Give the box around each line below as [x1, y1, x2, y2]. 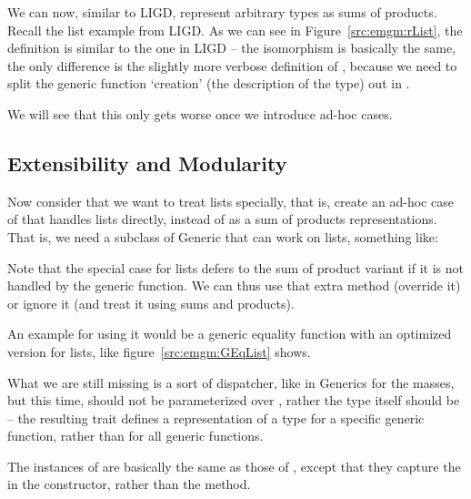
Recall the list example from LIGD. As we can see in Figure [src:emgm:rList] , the [7, 20, 463, 39]
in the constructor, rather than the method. [7, 474, 251, 494]
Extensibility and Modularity [7, 148, 287, 177]
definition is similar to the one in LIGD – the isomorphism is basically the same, [7, 38, 456, 57]
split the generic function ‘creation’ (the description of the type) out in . [7, 74, 410, 93]
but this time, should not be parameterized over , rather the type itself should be [7, 391, 460, 410]
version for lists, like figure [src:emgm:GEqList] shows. [7, 341, 311, 361]
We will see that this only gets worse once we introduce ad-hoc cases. [7, 104, 393, 123]
